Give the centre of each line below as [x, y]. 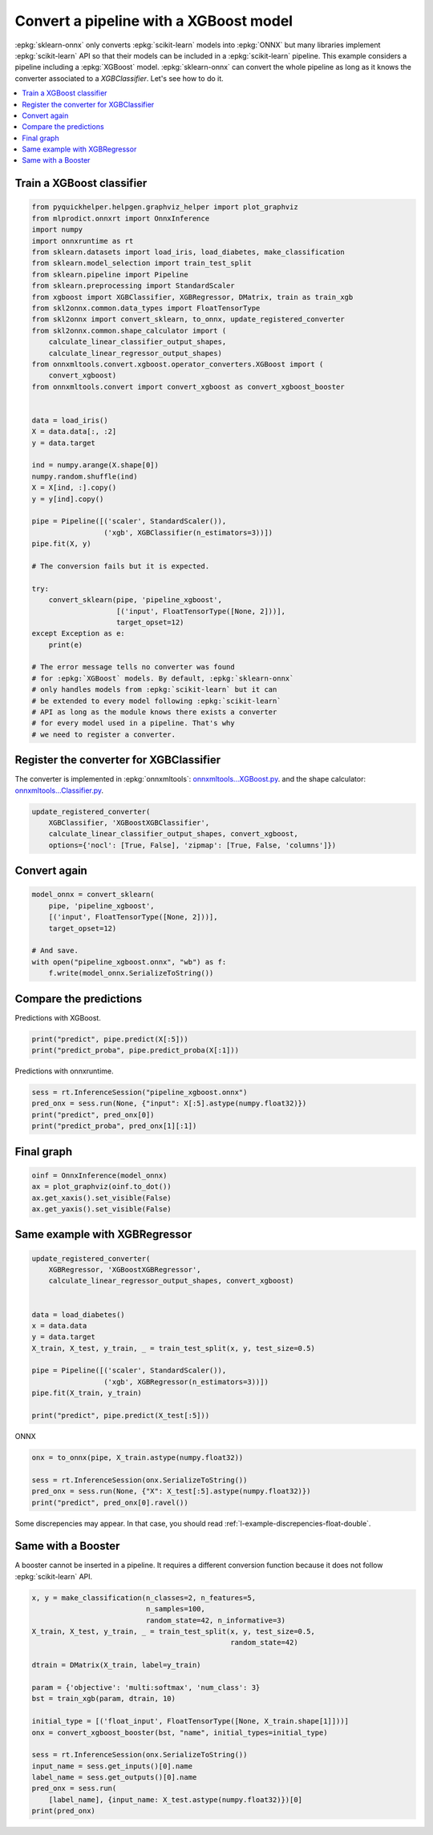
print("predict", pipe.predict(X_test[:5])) [121, 1416]
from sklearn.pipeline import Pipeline [110, 274]
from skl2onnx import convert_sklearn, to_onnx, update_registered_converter [188, 319]
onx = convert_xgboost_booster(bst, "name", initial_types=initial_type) [180, 1732]
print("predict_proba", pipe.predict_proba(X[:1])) [136, 1051]
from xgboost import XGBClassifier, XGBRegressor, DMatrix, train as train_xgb [192, 297]
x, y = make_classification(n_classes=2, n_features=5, [144, 1598]
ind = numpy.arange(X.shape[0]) [95, 465]
